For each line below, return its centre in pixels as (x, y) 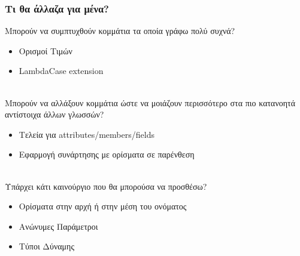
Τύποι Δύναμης (46, 246)
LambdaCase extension (61, 71)
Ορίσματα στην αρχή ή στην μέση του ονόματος (103, 206)
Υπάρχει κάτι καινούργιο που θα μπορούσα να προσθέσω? (106, 186)
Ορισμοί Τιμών (46, 50)
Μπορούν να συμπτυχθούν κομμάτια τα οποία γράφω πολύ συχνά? (120, 31)
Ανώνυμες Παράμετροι (58, 226)
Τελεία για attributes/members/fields (87, 134)
